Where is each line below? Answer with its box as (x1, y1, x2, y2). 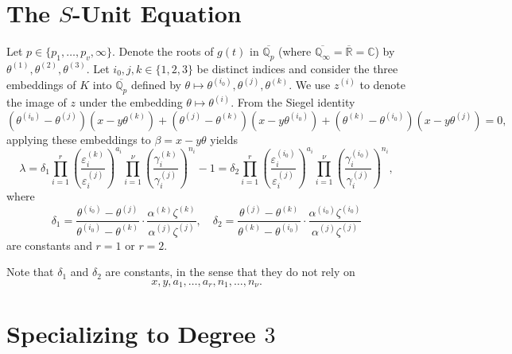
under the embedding (79, 94, 183, 111)
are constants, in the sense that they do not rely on (105, 263, 355, 280)
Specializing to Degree (6, 317, 256, 350)
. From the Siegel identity (231, 94, 355, 111)
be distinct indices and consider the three (196, 60, 398, 76)
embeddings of (6, 76, 76, 92)
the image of (6, 94, 67, 111)
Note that (6, 263, 54, 280)
